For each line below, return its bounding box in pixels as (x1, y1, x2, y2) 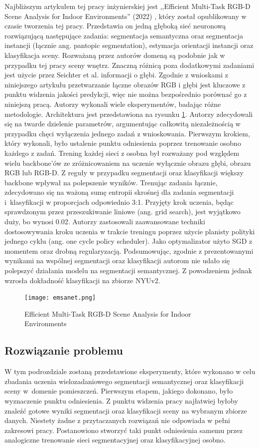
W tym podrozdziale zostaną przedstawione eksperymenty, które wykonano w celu (4, 366, 256, 377)
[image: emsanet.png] (24, 294, 96, 302)
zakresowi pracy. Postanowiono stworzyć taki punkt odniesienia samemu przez (4, 425, 243, 435)
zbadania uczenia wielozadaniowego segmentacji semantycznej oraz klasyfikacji (4, 376, 244, 386)
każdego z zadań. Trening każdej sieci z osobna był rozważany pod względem (4, 147, 240, 158)
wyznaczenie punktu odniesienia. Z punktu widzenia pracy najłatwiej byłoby (4, 396, 238, 406)
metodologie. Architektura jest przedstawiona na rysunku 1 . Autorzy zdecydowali (4, 108, 253, 119)
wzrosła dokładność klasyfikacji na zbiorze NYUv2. (4, 275, 160, 285)
